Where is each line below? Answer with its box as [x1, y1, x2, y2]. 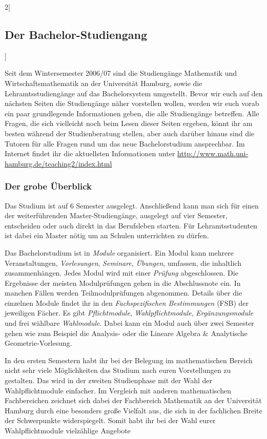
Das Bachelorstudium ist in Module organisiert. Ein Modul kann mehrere [5, 247, 234, 258]
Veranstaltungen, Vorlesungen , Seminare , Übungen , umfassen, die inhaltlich [5, 257, 241, 268]
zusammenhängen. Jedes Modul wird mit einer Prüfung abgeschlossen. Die [5, 267, 238, 278]
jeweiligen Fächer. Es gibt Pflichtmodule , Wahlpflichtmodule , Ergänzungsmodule [5, 307, 254, 318]
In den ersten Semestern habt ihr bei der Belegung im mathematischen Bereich [5, 354, 253, 365]
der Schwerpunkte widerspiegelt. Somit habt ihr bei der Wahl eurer [5, 415, 216, 426]
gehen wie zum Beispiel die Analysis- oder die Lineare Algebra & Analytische [5, 327, 248, 338]
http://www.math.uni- [177, 148, 249, 159]
